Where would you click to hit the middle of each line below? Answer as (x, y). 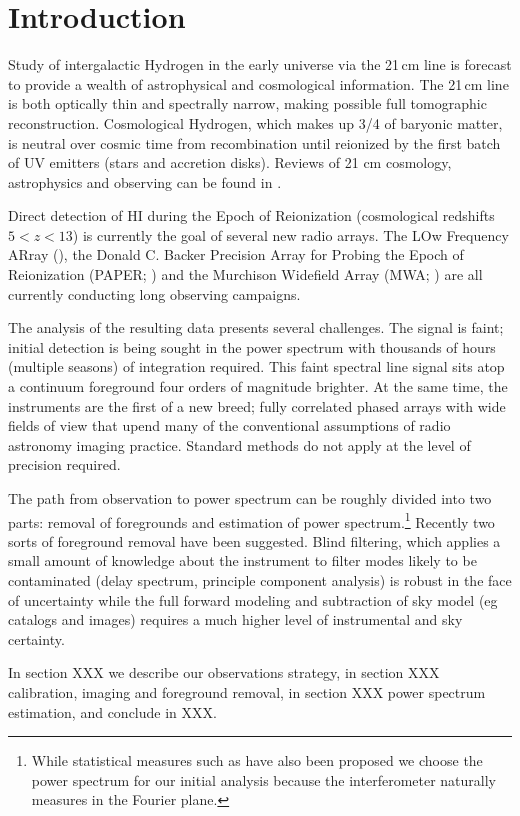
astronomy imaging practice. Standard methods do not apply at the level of (239, 444)
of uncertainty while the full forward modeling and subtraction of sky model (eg (253, 599)
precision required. (64, 464)
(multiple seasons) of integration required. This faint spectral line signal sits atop (256, 366)
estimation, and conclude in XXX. (112, 711)
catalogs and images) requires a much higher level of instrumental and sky (235, 619)
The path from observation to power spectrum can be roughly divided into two (250, 498)
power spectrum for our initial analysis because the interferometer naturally (263, 779)
